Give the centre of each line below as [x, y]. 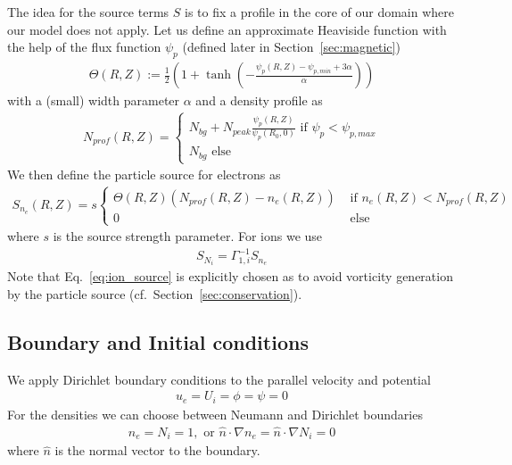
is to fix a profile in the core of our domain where [320, 12]
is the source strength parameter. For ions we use [188, 236]
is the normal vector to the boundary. [157, 450]
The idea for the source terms [88, 12]
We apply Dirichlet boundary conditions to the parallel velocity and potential [219, 379]
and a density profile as [259, 100]
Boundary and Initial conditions [158, 342]
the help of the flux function [84, 47]
